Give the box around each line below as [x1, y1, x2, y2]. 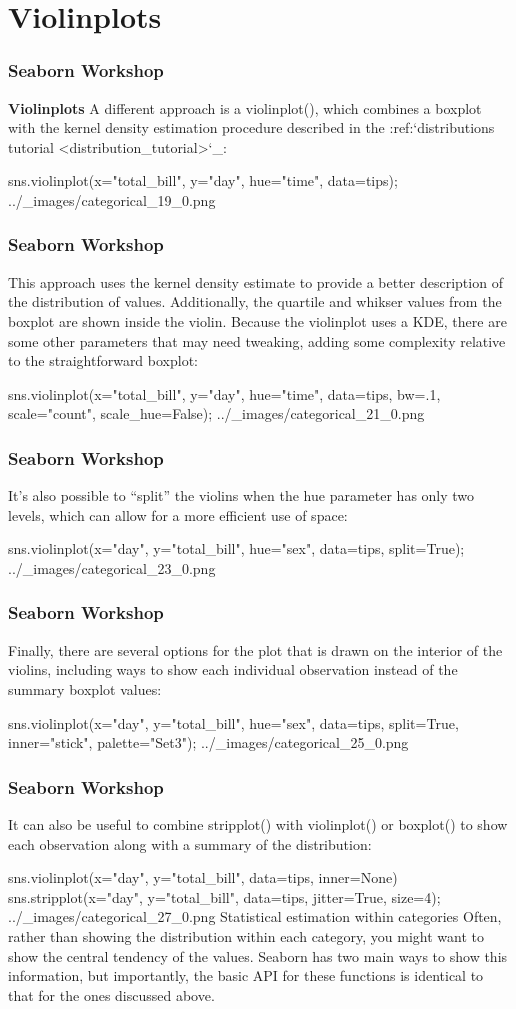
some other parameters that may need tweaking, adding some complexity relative [8, 330, 506, 351]
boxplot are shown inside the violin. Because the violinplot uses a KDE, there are [8, 310, 507, 331]
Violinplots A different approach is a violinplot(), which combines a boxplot [8, 97, 482, 118]
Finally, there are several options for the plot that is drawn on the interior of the [8, 639, 503, 660]
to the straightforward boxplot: [8, 350, 199, 371]
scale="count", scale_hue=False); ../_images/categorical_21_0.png [8, 403, 425, 424]
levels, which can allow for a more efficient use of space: [8, 504, 348, 525]
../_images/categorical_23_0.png [8, 557, 216, 578]
